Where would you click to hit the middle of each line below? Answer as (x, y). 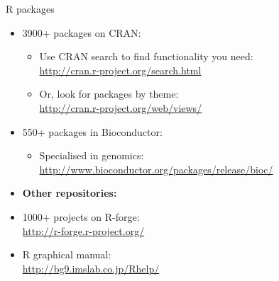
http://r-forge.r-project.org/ (83, 230)
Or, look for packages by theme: (109, 94)
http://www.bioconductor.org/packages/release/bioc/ (156, 169)
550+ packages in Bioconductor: (92, 131)
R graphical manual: (67, 254)
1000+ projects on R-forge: (81, 216)
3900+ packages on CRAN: (82, 32)
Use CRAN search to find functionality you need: (146, 56)
